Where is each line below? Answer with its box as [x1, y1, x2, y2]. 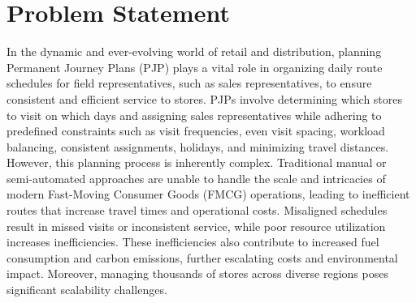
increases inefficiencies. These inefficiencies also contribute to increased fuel [6, 233, 379, 250]
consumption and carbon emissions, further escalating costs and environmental [6, 249, 398, 266]
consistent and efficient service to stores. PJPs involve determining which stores [6, 90, 403, 107]
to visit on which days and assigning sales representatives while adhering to [6, 106, 382, 123]
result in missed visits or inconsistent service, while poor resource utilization [6, 217, 386, 234]
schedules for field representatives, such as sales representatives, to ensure [6, 75, 372, 92]
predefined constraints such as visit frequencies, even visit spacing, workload [6, 122, 385, 139]
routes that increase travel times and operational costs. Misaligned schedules [6, 202, 388, 219]
